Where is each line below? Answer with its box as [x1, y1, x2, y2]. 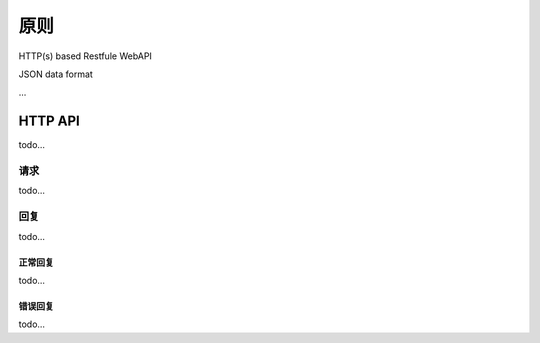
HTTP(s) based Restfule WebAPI [18, 50, 152, 62]
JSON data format [18, 68, 94, 80]
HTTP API [18, 113, 80, 130]
